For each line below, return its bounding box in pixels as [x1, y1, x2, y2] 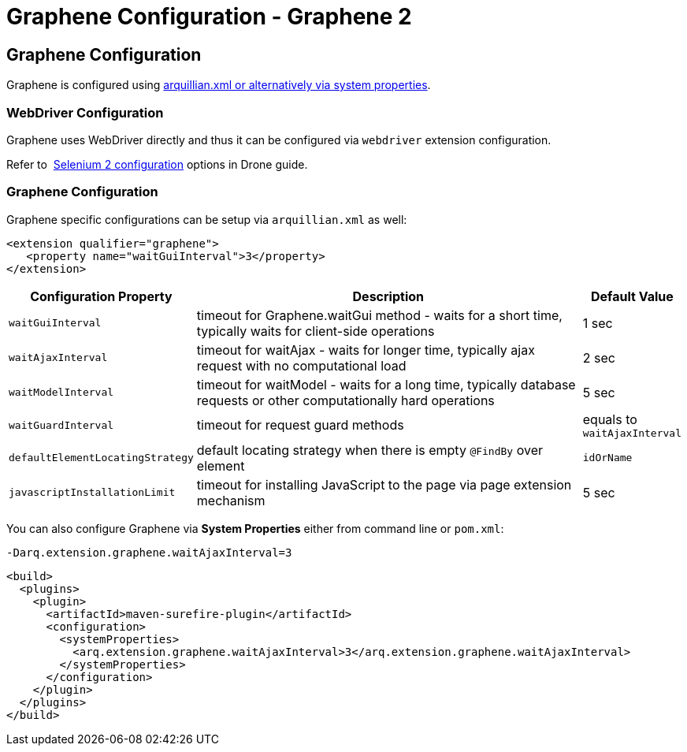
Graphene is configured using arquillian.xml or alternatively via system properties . [6, 78, 431, 92]
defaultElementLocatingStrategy [9, 452, 194, 464]
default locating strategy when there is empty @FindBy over [196, 441, 543, 458]
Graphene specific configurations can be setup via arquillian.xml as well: [6, 212, 407, 226]
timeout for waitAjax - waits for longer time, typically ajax [196, 341, 535, 358]
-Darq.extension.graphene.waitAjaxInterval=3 [6, 545, 292, 559]
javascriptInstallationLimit [9, 486, 176, 499]
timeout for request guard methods [196, 417, 404, 434]
